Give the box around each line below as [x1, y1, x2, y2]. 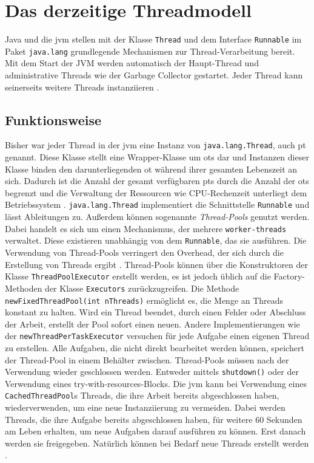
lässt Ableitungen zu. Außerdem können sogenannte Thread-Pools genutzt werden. [5, 210, 310, 223]
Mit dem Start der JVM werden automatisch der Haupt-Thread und [5, 57, 259, 69]
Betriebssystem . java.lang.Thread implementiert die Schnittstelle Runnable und [5, 198, 310, 211]
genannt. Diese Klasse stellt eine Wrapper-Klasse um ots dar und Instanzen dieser [5, 151, 309, 163]
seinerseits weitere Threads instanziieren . [5, 80, 159, 93]
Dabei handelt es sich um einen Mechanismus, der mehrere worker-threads [5, 222, 287, 235]
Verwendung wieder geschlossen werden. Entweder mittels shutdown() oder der [5, 365, 299, 378]
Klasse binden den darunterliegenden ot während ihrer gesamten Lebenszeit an [5, 162, 298, 175]
